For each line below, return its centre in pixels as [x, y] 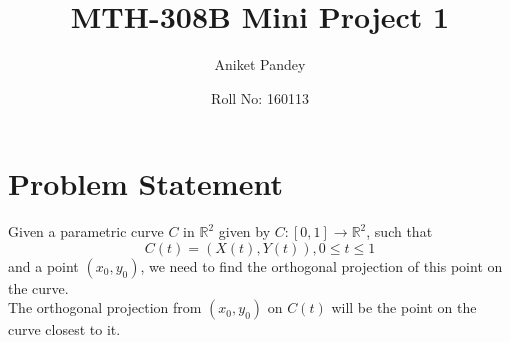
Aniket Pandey [260, 64]
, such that [399, 231]
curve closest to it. [64, 329]
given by [244, 231]
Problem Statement [145, 183]
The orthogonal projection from [105, 307]
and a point [43, 265]
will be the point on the [404, 307]
